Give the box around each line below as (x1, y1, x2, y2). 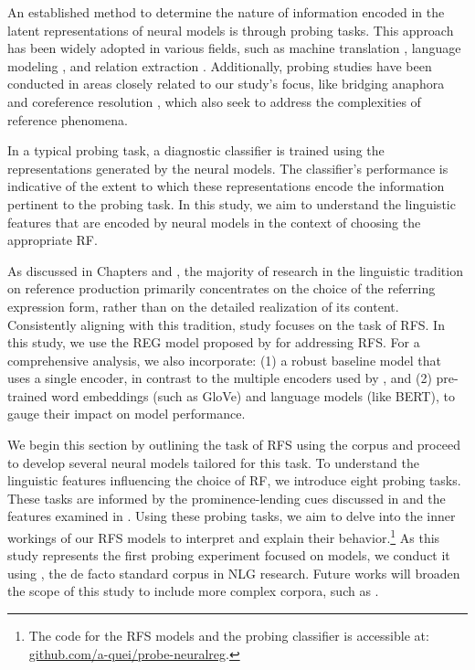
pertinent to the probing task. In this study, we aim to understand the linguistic (7, 194, 456, 213)
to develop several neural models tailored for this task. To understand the (7, 452, 419, 472)
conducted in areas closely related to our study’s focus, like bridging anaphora (7, 74, 445, 93)
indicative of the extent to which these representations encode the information (7, 176, 445, 196)
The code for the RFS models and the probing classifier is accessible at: (28, 626, 429, 645)
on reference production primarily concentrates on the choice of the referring (7, 279, 436, 298)
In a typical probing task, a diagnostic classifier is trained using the (7, 141, 385, 160)
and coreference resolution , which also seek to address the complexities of (7, 91, 421, 111)
